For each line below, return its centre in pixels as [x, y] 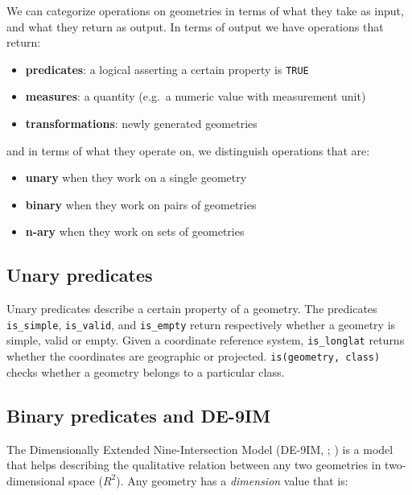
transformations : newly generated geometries [141, 124]
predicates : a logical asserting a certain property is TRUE [167, 69]
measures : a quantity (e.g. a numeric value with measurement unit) [196, 96]
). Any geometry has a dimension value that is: [232, 480]
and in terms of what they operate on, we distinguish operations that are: [188, 150]
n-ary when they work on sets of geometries [135, 231]
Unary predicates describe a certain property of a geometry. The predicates [192, 309]
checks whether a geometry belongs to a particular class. [146, 371]
